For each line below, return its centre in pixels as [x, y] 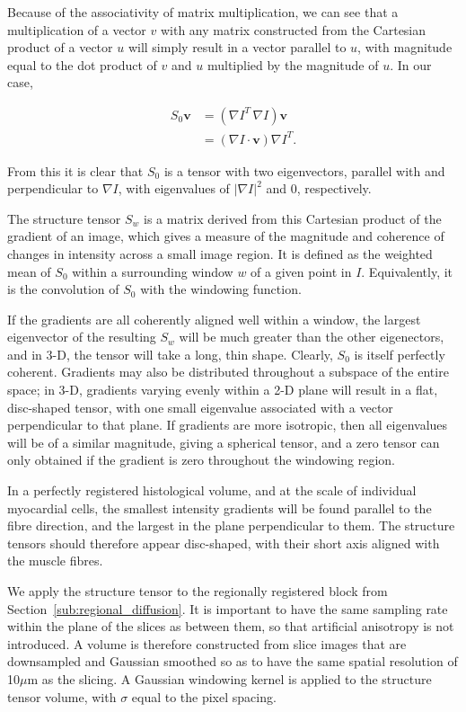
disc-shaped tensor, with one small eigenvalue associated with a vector [200, 407]
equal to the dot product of [82, 64]
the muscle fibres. [55, 561]
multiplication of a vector [77, 29]
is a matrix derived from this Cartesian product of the [292, 218]
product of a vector [60, 47]
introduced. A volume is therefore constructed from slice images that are [207, 643]
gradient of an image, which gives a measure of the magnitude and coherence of [226, 236]
